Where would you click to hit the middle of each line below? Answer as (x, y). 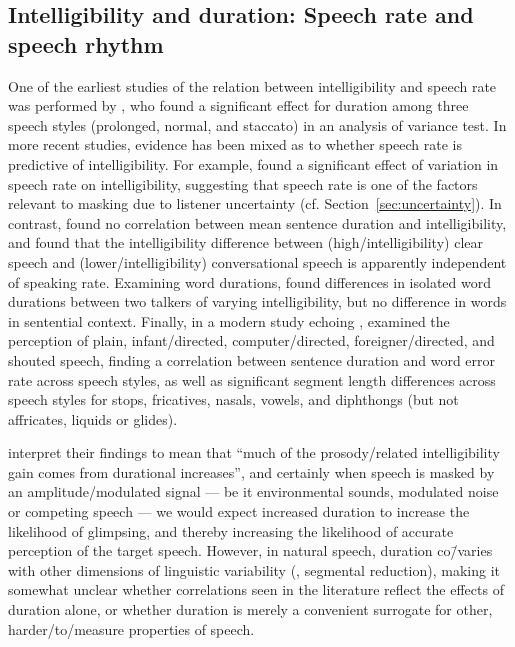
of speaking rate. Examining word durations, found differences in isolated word (249, 281)
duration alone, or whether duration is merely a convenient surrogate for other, (250, 609)
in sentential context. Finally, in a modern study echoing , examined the (229, 320)
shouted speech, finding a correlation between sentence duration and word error (252, 359)
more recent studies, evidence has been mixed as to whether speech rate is (235, 144)
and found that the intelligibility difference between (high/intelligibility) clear (245, 242)
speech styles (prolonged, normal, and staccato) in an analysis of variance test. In (257, 124)
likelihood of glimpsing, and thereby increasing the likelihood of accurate (231, 530)
